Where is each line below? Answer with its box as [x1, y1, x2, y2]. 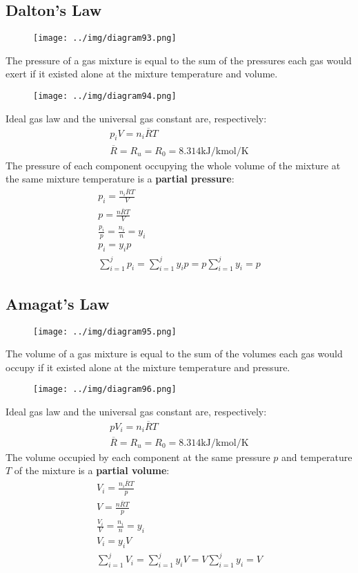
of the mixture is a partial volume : [14, 463, 170, 478]
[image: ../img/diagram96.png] [33, 384, 177, 395]
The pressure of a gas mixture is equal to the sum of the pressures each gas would [6, 53, 352, 67]
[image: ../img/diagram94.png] [33, 91, 177, 102]
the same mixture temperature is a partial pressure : [6, 171, 235, 186]
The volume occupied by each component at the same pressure [6, 449, 270, 464]
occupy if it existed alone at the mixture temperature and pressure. [6, 359, 290, 374]
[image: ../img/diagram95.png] [33, 326, 177, 337]
